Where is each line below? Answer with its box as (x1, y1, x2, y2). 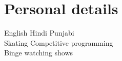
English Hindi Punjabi (4, 27, 74, 38)
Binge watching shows (4, 47, 73, 58)
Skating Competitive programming (4, 37, 113, 48)
